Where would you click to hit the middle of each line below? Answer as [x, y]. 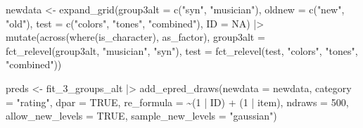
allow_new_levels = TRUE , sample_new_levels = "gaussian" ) [141, 116]
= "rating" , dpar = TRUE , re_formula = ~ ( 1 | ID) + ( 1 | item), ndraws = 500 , [177, 102]
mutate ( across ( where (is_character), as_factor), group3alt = [135, 37]
